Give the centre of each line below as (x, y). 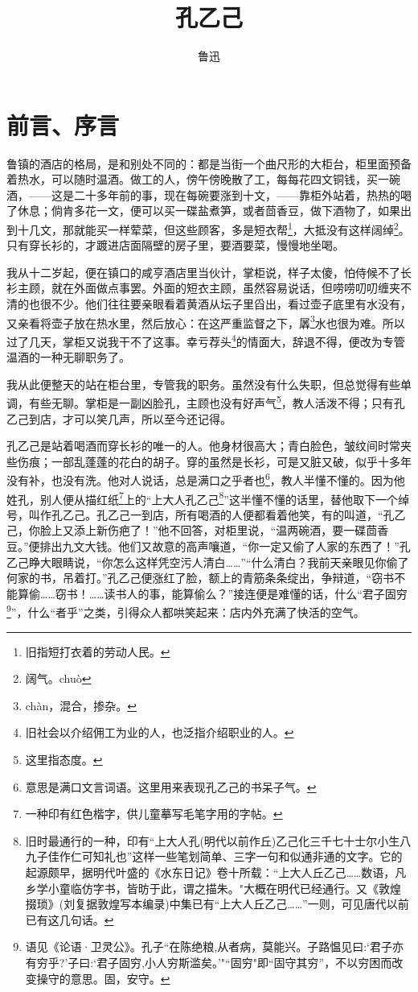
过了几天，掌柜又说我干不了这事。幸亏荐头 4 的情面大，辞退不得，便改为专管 (206, 340)
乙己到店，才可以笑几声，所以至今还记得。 (119, 418)
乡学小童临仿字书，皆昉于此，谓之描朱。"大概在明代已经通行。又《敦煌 (213, 888)
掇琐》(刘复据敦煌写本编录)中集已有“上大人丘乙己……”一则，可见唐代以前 (217, 904)
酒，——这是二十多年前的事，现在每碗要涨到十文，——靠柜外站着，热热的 (203, 194)
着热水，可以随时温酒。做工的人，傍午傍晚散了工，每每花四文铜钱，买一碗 (203, 179)
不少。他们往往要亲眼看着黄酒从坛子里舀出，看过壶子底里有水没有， (231, 304)
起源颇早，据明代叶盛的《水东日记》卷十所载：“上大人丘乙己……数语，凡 (216, 872)
